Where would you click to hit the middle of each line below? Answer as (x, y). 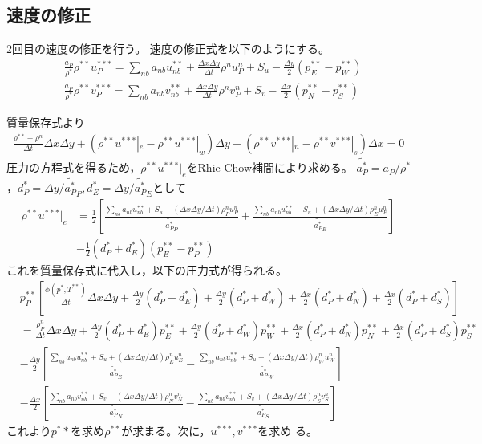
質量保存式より (46, 122)
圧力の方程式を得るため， (74, 167)
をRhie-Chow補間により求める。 (269, 167)
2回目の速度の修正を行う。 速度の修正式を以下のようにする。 (168, 49)
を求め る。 (288, 431)
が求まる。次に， (166, 431)
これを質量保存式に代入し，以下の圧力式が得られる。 (147, 270)
